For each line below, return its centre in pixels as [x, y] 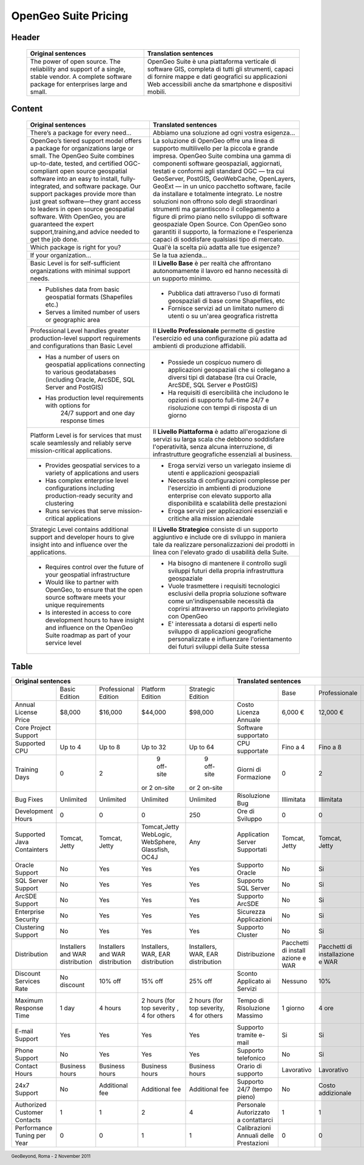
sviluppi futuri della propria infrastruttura [226, 570]
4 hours [110, 1008]
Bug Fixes [29, 800]
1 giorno [293, 1008]
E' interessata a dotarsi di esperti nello [222, 624]
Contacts [28, 1120]
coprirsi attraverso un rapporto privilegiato [228, 609]
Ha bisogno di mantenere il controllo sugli [227, 563]
